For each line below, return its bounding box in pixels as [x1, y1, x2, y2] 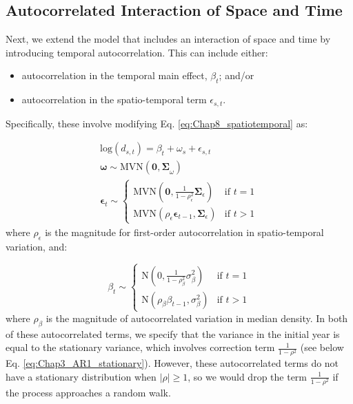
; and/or [219, 68, 254, 83]
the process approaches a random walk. [6, 385, 171, 400]
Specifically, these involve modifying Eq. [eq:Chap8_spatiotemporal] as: [6, 116, 308, 130]
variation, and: [6, 239, 68, 253]
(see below [300, 340, 344, 354]
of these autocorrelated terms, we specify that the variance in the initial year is [6, 326, 340, 341]
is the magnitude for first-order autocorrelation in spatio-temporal [45, 224, 324, 239]
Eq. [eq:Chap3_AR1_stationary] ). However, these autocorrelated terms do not [6, 356, 339, 370]
